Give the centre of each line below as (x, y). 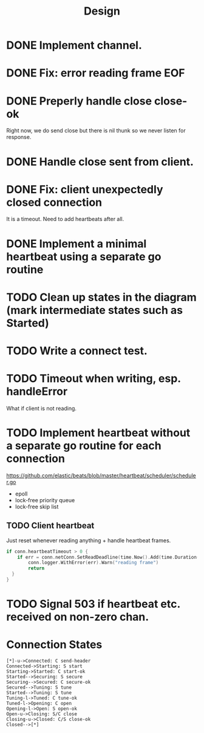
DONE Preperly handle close (79, 101)
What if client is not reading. (42, 408)
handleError (37, 391)
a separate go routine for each (84, 446)
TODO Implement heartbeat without (98, 433)
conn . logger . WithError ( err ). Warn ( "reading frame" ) (93, 563)
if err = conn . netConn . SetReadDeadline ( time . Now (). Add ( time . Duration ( (108, 557)
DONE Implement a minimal (76, 244)
